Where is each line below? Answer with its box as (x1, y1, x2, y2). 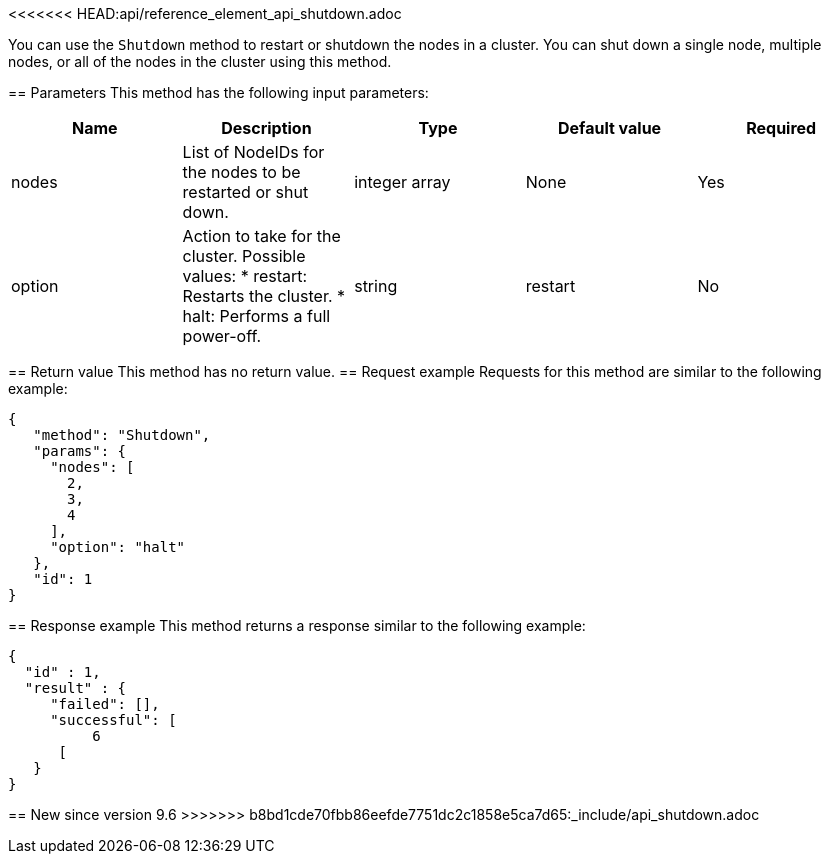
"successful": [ (50, 712, 177, 728)
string (354, 276, 398, 296)
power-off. (182, 326, 262, 346)
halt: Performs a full (182, 306, 331, 326)
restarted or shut (182, 182, 309, 202)
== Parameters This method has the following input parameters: (8, 84, 429, 101)
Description (221, 118, 312, 138)
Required (746, 118, 817, 138)
